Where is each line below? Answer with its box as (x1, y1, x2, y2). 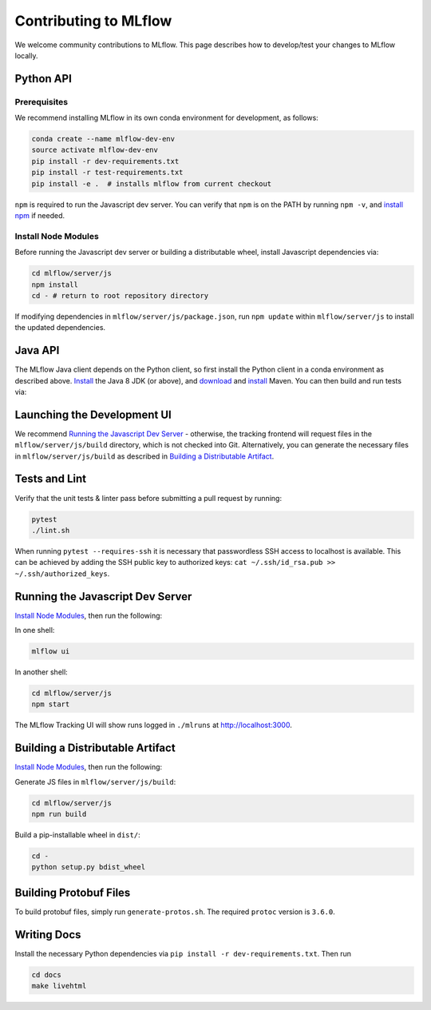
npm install (31, 280, 79, 289)
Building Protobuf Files (14, 885, 131, 899)
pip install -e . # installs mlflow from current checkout (31, 179, 272, 188)
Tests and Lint (14, 472, 87, 486)
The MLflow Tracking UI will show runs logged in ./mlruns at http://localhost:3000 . (14, 720, 293, 730)
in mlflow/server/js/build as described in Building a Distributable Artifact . (14, 451, 275, 461)
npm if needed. (14, 211, 65, 221)
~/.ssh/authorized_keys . (14, 568, 110, 579)
